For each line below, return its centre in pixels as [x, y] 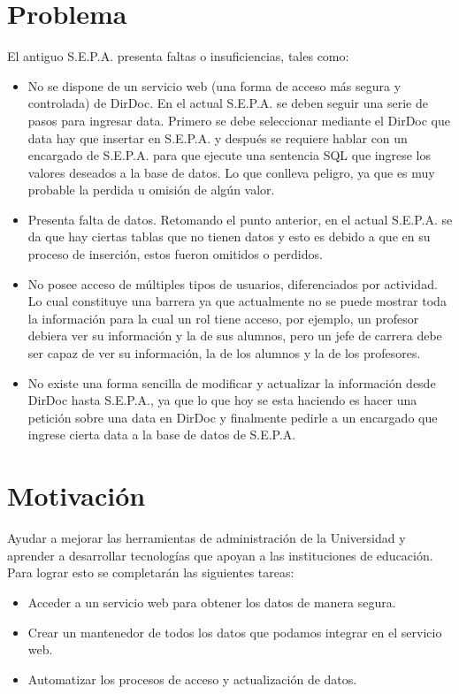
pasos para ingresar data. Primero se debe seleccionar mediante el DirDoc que [239, 120]
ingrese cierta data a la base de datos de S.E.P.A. [162, 435]
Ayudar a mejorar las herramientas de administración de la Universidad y [207, 538]
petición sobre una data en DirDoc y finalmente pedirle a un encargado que [233, 417]
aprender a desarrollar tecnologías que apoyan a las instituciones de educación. [220, 555]
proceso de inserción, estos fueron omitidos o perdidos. [175, 254]
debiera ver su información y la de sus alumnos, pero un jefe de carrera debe [235, 336]
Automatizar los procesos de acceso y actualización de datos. [192, 679]
